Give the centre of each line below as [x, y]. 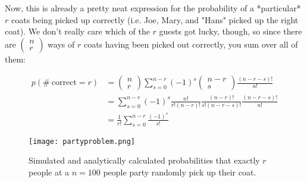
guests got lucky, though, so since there [231, 31]
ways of [61, 44]
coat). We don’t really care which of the [77, 31]
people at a [49, 172]
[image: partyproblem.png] [82, 141]
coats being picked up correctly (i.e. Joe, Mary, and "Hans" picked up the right [155, 19]
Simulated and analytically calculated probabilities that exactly [144, 160]
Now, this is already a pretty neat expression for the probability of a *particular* [153, 8]
